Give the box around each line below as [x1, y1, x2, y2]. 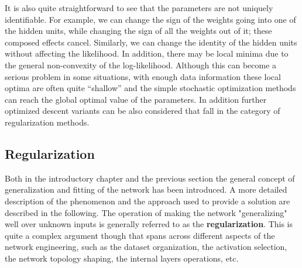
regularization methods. [5, 116, 90, 128]
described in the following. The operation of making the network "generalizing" [5, 206, 287, 218]
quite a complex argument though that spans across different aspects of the [5, 229, 275, 241]
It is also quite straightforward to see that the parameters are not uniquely [5, 2, 273, 13]
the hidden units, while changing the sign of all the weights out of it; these [5, 25, 272, 37]
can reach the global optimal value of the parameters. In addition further [5, 93, 267, 105]
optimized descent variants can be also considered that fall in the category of [5, 105, 280, 117]
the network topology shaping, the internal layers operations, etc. [5, 252, 239, 264]
